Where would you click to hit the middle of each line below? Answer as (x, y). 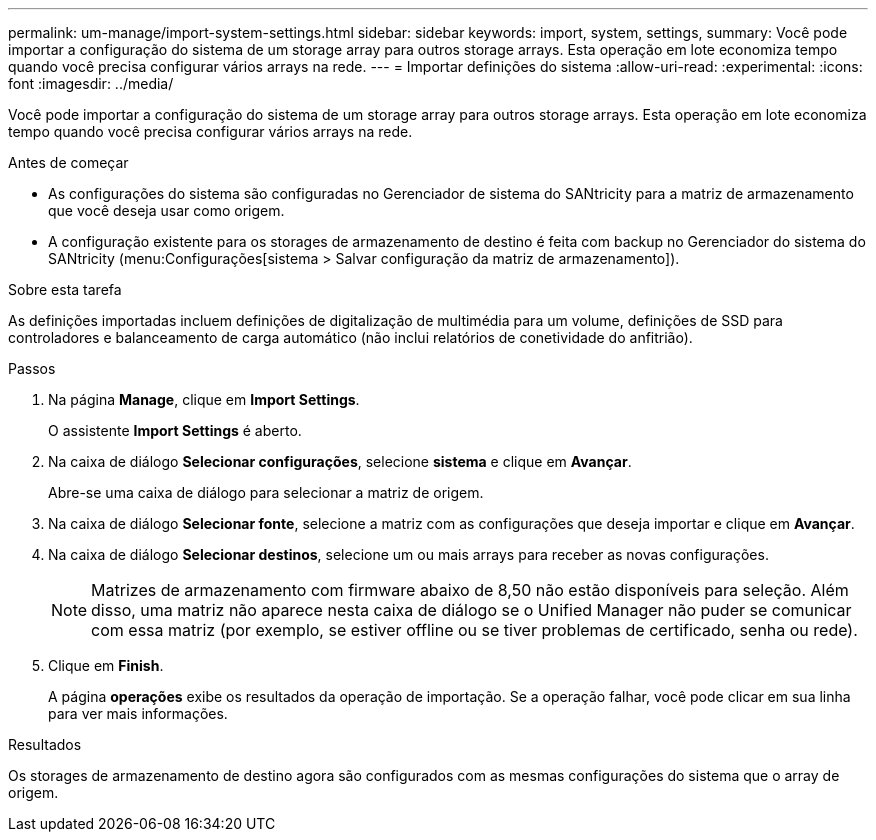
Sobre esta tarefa (65, 289)
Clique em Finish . (106, 665)
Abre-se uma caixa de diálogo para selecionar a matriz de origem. (266, 492)
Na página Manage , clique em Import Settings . (204, 399)
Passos (32, 368)
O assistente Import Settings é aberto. (175, 430)
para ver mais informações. (138, 713)
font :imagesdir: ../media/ (91, 83)
